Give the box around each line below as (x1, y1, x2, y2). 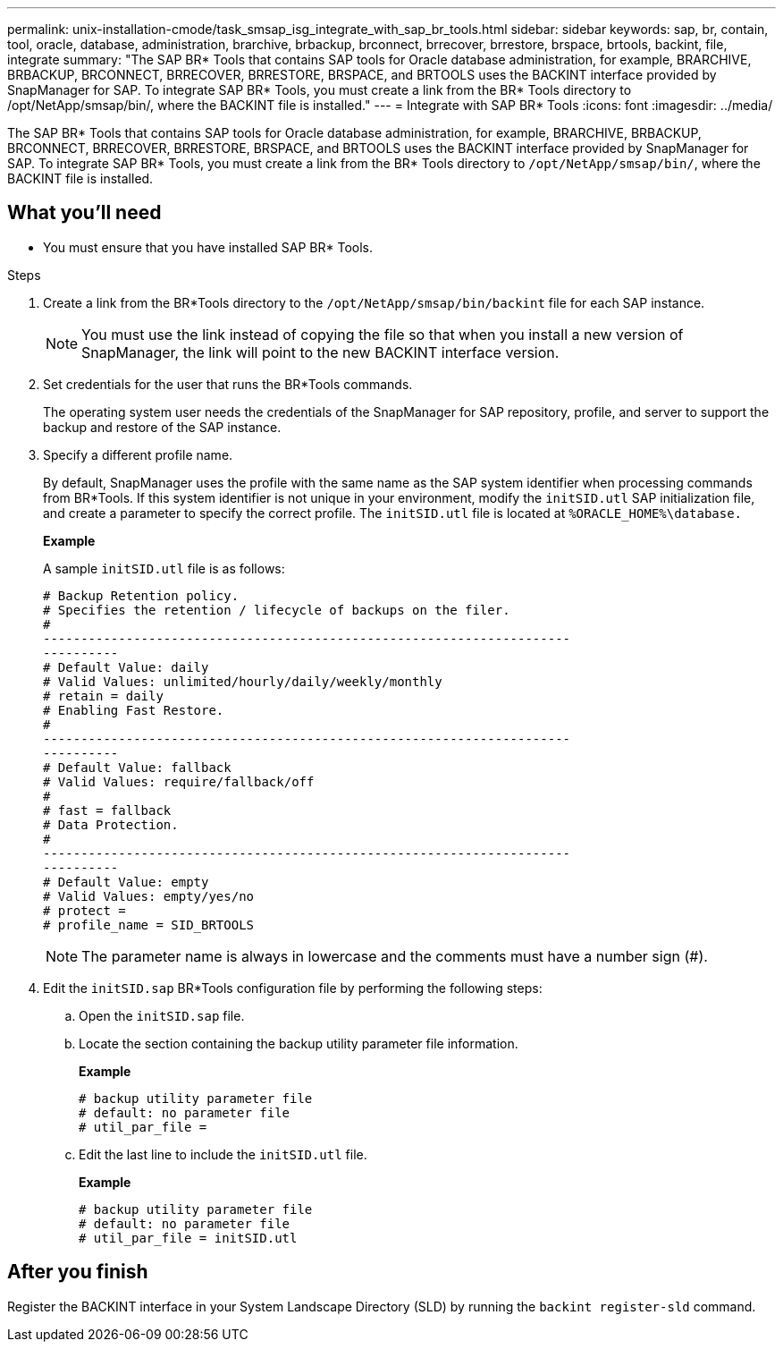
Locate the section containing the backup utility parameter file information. (79, 1035, 518, 1051)
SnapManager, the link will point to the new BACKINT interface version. (81, 343, 560, 361)
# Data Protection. (43, 817, 179, 832)
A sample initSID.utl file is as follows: (43, 560, 285, 576)
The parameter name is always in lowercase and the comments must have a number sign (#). (81, 946, 708, 965)
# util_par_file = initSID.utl (79, 1230, 298, 1245)
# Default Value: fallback (43, 759, 232, 775)
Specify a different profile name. (43, 446, 233, 462)
